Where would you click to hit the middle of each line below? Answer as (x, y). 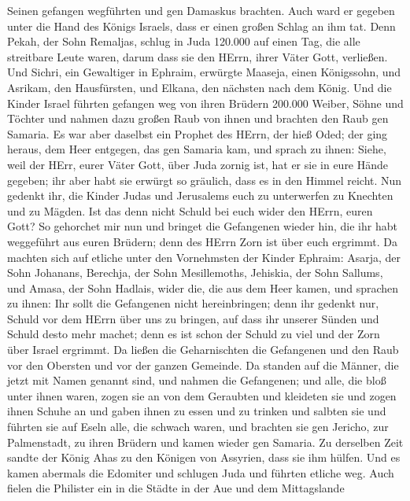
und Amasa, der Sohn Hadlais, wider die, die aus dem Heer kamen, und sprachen (203, 287)
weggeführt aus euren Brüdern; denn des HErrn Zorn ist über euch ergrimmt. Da (202, 241)
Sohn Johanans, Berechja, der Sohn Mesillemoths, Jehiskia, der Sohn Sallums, (195, 273)
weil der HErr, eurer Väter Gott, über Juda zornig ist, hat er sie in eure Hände (198, 164)
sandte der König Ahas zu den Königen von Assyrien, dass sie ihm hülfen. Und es (204, 457)
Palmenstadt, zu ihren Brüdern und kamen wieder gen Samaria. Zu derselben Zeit (205, 442)
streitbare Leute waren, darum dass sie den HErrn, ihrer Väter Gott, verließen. (198, 56)
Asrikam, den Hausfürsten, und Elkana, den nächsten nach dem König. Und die (199, 87)
